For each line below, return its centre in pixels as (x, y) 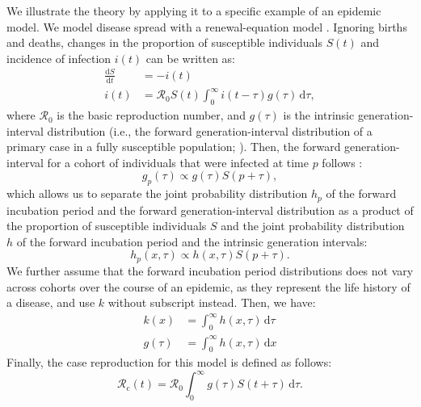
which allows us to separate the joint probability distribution (157, 193)
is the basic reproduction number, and (151, 115)
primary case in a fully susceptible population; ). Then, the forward (174, 147)
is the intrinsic (319, 115)
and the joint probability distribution (313, 226)
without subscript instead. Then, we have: (212, 302)
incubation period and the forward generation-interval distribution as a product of (210, 210)
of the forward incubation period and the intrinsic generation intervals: (192, 241)
